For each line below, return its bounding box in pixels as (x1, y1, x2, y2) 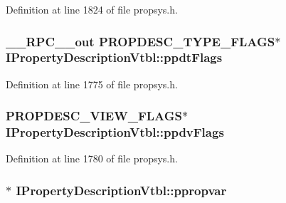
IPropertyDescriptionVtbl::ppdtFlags (6, 48, 223, 66)
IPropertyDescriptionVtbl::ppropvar (16, 181, 227, 199)
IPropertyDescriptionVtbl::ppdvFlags (6, 123, 224, 141)
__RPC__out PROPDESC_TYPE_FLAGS (6, 32, 275, 50)
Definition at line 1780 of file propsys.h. (6, 151, 178, 166)
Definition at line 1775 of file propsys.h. (6, 76, 178, 91)
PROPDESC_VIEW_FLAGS (6, 107, 182, 125)
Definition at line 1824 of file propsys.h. (6, 2, 178, 16)
